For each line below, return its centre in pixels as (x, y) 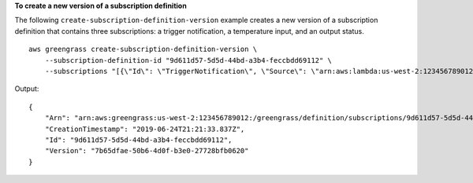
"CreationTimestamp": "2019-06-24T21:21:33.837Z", (145, 129)
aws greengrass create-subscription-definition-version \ (143, 49)
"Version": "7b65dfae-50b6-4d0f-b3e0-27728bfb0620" (147, 151)
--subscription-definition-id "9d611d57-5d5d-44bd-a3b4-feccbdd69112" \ (188, 60)
